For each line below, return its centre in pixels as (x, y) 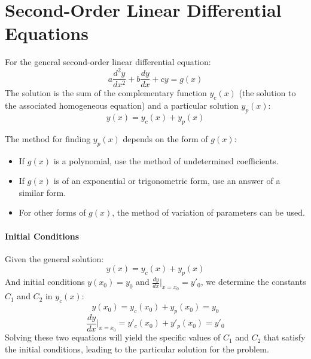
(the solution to (267, 93)
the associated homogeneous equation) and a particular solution (122, 105)
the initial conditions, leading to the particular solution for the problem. (137, 349)
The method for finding (48, 138)
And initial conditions (45, 282)
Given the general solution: (54, 258)
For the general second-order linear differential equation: (108, 62)
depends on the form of (165, 138)
